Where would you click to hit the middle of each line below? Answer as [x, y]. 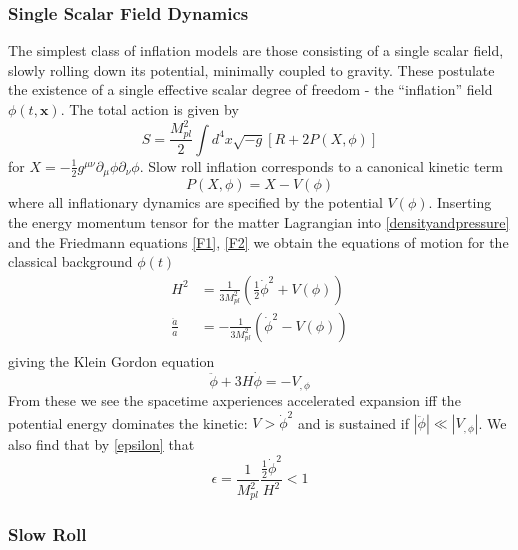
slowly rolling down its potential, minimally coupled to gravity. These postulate [251, 69]
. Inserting [460, 202]
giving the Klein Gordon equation [111, 360]
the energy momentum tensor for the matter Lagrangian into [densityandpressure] [259, 222]
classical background [70, 261]
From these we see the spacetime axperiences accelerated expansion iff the [234, 400]
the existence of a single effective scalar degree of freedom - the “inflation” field [250, 89]
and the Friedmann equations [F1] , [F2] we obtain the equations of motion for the [258, 241]
